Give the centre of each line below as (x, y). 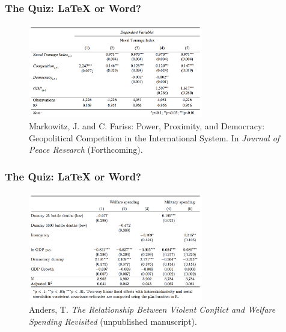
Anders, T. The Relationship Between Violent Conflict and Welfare (152, 309)
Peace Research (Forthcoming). (86, 149)
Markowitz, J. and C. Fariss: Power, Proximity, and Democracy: (147, 126)
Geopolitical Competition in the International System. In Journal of (154, 137)
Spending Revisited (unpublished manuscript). (113, 321)
